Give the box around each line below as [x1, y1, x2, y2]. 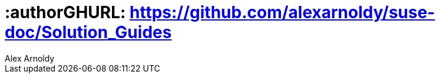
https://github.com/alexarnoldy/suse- [130, 2, 435, 22]
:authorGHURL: [5, 2, 126, 22]
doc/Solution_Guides [5, 22, 172, 42]
